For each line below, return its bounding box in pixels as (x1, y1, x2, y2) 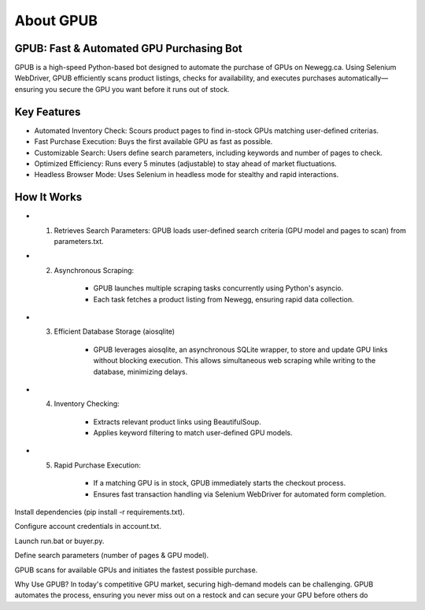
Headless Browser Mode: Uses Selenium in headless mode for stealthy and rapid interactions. (34, 170, 339, 179)
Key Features (14, 105, 81, 118)
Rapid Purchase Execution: (54, 460, 142, 470)
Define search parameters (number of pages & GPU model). (14, 551, 209, 560)
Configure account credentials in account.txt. (14, 522, 161, 531)
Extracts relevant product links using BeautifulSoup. (93, 417, 261, 427)
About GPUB (14, 12, 98, 29)
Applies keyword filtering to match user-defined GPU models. (93, 428, 293, 438)
